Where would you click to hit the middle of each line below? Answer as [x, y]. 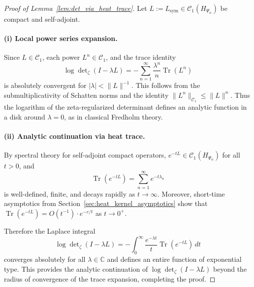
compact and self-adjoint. [42, 19]
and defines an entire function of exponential [174, 259]
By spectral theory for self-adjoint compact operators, [85, 155]
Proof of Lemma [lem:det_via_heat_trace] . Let [76, 8]
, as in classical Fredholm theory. [113, 116]
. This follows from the [166, 85]
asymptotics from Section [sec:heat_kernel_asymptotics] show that [106, 203]
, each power [61, 57]
